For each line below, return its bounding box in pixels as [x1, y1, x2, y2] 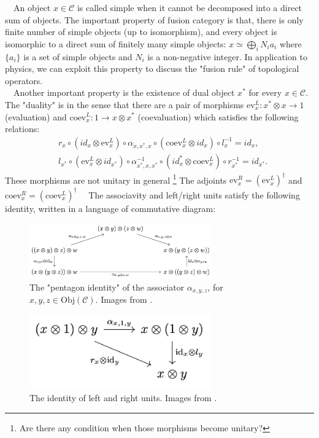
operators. [5, 74, 43, 87]
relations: [5, 122, 40, 135]
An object [13, 1, 51, 14]
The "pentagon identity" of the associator [29, 280, 185, 293]
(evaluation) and [5, 110, 67, 123]
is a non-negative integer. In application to [147, 50, 307, 63]
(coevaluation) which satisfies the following [137, 110, 299, 123]
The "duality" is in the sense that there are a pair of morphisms [5, 98, 244, 111]
